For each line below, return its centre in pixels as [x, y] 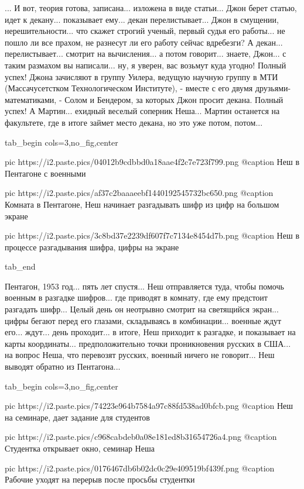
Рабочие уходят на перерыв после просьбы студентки [100, 479]
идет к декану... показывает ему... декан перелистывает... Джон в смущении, [142, 19]
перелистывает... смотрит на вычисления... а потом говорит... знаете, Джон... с [146, 54]
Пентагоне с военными [45, 173]
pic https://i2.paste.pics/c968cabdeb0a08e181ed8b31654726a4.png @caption [141, 437]
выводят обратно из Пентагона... [63, 366]
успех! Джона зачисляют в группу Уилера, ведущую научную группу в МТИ [141, 76]
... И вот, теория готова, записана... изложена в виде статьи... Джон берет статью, [151, 8]
